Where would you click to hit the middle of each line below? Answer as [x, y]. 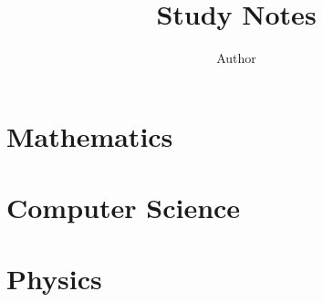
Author [236, 58]
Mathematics [90, 135]
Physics [54, 279]
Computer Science [124, 208]
